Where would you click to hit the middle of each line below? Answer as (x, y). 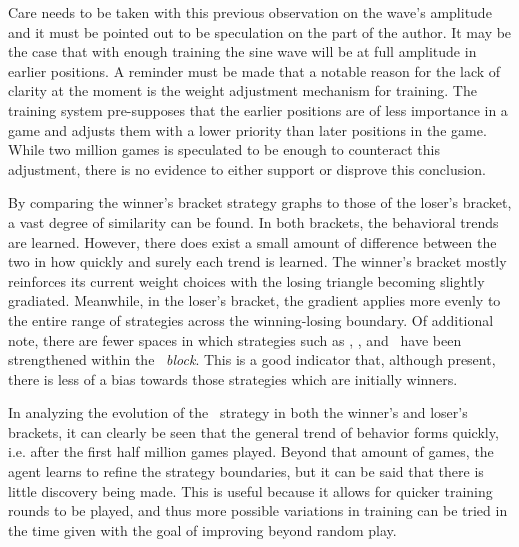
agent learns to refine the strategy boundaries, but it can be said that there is (246, 471)
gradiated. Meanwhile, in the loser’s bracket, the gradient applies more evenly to (254, 300)
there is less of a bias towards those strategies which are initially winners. (233, 378)
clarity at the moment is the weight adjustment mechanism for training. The (242, 90)
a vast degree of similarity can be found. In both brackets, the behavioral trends (253, 221)
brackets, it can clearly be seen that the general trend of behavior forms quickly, (253, 431)
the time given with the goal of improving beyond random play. (202, 529)
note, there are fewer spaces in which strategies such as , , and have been (235, 339)
